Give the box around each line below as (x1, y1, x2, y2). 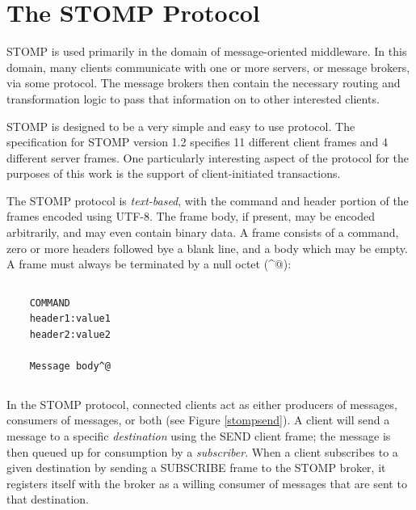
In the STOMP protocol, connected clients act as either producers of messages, (6, 395, 397, 412)
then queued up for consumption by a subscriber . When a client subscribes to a (6, 443, 398, 460)
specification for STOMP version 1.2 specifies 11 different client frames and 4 (6, 133, 389, 150)
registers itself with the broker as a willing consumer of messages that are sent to (6, 474, 407, 491)
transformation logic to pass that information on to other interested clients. (6, 90, 380, 107)
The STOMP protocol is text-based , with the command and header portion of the (6, 192, 409, 209)
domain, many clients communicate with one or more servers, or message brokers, (6, 58, 410, 75)
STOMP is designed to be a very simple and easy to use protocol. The (6, 117, 355, 134)
